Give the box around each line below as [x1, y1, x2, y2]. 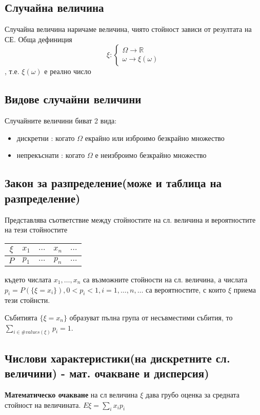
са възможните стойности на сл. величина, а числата [83, 274, 248, 284]
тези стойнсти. [5, 295, 50, 305]
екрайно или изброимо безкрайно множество [85, 132, 225, 143]
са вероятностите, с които [146, 284, 226, 295]
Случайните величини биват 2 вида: [5, 115, 117, 126]
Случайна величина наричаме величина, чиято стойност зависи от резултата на [5, 24, 252, 34]
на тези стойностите [5, 224, 68, 235]
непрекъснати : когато [16, 150, 85, 160]
